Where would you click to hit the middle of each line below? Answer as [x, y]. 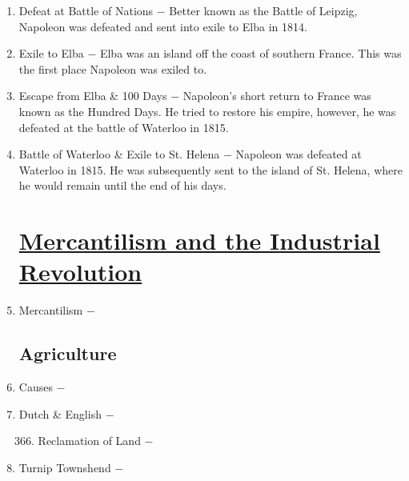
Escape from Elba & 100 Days [93, 96]
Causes [36, 387]
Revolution [80, 272]
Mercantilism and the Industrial [199, 240]
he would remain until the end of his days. [122, 185]
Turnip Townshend [65, 467]
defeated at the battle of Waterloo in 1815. [124, 127]
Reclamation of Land [89, 441]
